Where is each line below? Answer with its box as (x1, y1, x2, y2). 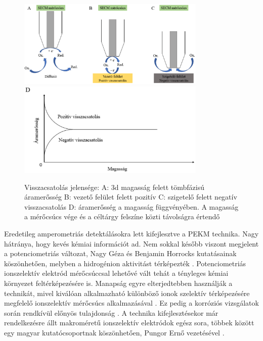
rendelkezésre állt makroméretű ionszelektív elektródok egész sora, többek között (4, 317, 254, 328)
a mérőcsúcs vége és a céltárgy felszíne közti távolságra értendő (24, 211, 220, 222)
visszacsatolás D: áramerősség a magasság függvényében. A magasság (24, 201, 239, 212)
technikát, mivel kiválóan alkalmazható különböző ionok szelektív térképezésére (4, 287, 250, 298)
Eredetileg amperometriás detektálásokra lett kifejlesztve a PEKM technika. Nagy (4, 228, 259, 238)
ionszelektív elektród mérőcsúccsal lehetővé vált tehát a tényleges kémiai (4, 268, 229, 278)
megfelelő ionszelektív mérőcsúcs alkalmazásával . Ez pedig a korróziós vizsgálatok (4, 298, 259, 308)
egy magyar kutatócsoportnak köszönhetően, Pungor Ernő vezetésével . (4, 327, 225, 337)
